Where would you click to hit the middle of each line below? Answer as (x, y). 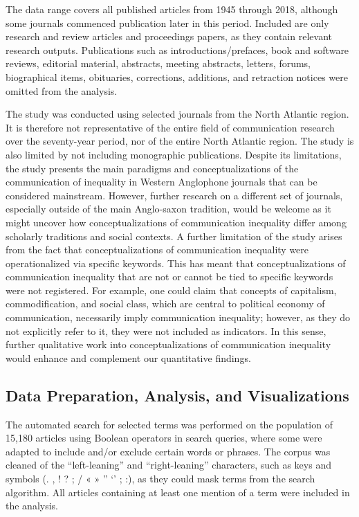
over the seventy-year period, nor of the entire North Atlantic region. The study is (180, 141)
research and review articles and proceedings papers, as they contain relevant (169, 36)
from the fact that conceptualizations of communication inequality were (157, 250)
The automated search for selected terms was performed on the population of (169, 424)
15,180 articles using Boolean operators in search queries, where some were (164, 438)
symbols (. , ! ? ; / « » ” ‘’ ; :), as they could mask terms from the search (160, 479)
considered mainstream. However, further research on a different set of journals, (174, 195)
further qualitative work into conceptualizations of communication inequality (168, 344)
